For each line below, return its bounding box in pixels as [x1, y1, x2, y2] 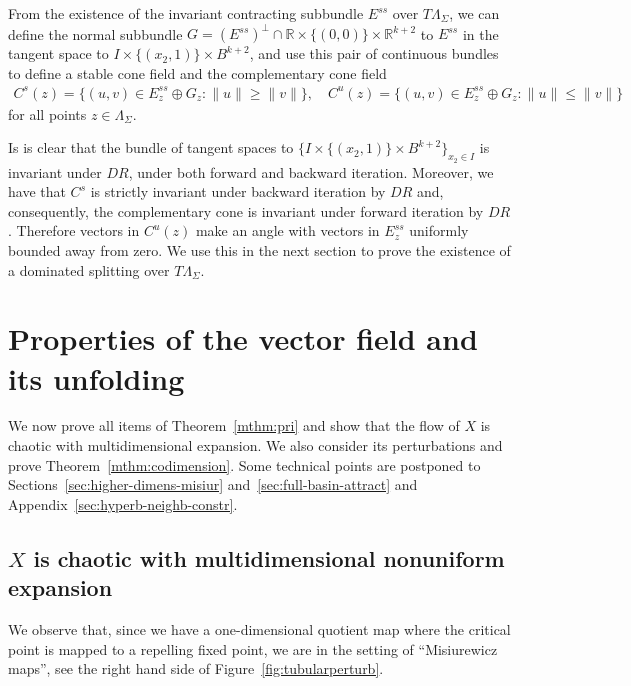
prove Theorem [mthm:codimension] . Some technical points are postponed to [8, 454, 481, 475]
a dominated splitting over [8, 259, 170, 280]
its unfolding [8, 357, 185, 398]
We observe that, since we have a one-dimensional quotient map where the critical [8, 619, 511, 640]
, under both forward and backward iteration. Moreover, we [128, 161, 494, 182]
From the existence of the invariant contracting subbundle [8, 3, 364, 23]
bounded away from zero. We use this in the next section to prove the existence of [8, 239, 511, 260]
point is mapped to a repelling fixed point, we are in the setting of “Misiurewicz [8, 638, 498, 659]
